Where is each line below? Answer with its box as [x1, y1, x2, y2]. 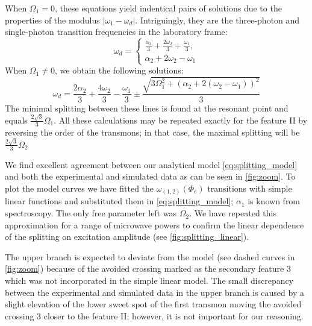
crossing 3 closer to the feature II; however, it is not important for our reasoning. [5, 309, 304, 322]
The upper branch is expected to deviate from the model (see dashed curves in [5, 250, 295, 263]
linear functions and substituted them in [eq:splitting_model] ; [5, 195, 234, 207]
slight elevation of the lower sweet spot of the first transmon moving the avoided [5, 298, 302, 310]
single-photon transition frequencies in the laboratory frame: [5, 25, 228, 38]
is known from [248, 195, 301, 207]
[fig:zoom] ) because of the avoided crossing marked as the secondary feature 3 [5, 262, 291, 275]
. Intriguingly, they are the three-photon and [135, 13, 300, 26]
